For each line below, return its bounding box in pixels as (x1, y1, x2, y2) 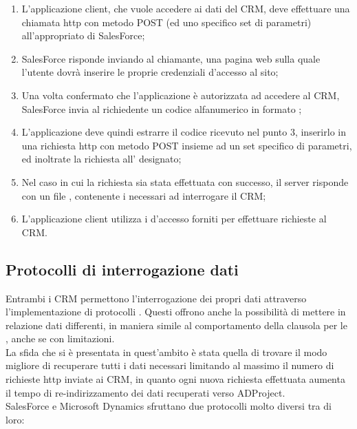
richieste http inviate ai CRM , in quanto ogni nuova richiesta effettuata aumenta (6, 372, 345, 386)
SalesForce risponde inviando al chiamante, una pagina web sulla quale (21, 51, 321, 65)
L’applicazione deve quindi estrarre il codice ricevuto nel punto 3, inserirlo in (21, 125, 346, 139)
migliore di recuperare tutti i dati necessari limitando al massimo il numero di (6, 358, 334, 373)
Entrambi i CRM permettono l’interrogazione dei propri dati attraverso (6, 291, 307, 305)
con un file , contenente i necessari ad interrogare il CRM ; (21, 188, 266, 202)
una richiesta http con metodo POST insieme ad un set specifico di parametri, (21, 138, 352, 152)
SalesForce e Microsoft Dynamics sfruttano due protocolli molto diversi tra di (6, 399, 332, 413)
